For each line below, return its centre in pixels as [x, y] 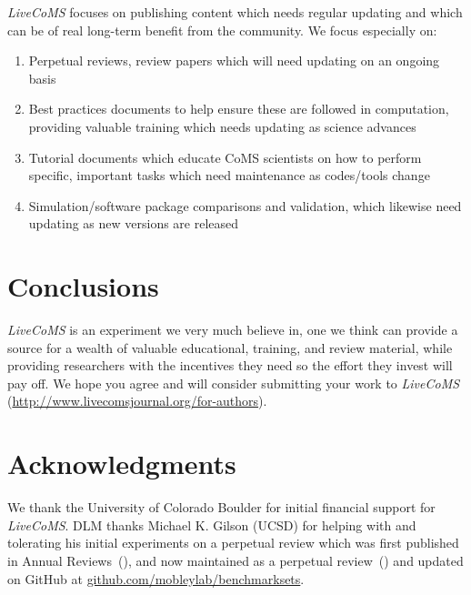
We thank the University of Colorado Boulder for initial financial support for [221, 507]
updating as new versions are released [134, 223]
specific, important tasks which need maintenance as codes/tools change [229, 175]
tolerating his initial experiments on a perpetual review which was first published [233, 543]
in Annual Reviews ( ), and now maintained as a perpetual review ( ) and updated [235, 560]
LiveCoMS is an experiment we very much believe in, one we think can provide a [233, 330]
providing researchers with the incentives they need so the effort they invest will [230, 365]
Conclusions [83, 286]
